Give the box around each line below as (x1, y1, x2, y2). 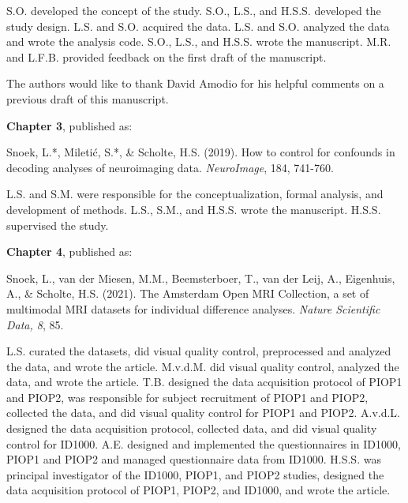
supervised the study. (6, 216, 109, 233)
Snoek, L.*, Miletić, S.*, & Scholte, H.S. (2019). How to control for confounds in (6, 144, 395, 160)
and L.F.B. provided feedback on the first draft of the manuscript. (6, 48, 327, 65)
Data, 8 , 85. (6, 316, 64, 332)
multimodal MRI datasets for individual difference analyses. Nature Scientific (6, 300, 380, 317)
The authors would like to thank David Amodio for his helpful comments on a (6, 75, 384, 92)
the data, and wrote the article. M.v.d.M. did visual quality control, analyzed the (6, 358, 399, 374)
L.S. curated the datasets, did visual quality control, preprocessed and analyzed (6, 343, 391, 359)
